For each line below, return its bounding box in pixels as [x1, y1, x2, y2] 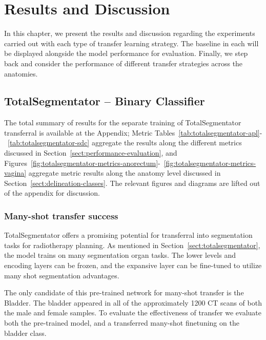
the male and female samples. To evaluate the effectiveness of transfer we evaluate [4, 307, 262, 318]
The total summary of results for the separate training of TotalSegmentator [4, 117, 241, 128]
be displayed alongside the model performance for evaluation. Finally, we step [4, 48, 248, 59]
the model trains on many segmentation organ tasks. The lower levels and [4, 250, 236, 260]
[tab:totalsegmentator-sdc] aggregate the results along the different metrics [8, 137, 242, 148]
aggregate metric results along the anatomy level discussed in [28, 167, 221, 178]
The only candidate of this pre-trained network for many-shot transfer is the [4, 287, 244, 298]
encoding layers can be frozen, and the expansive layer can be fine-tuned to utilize [4, 260, 262, 271]
